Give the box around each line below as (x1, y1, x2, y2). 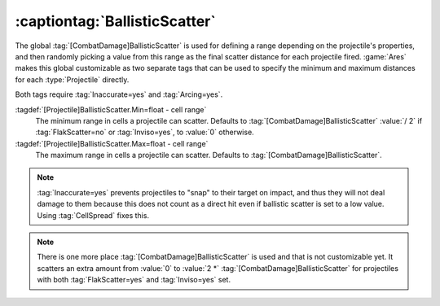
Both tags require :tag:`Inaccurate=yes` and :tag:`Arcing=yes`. (15, 90, 223, 99)
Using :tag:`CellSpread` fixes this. (37, 210, 150, 220)
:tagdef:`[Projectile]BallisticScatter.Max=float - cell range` (15, 138, 209, 148)
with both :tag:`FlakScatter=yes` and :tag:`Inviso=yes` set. (37, 275, 231, 285)
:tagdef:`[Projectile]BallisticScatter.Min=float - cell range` (15, 104, 207, 114)
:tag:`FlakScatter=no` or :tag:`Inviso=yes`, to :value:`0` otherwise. (35, 127, 254, 138)
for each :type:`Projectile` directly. (15, 74, 130, 85)
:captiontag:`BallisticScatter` (15, 12, 216, 30)
